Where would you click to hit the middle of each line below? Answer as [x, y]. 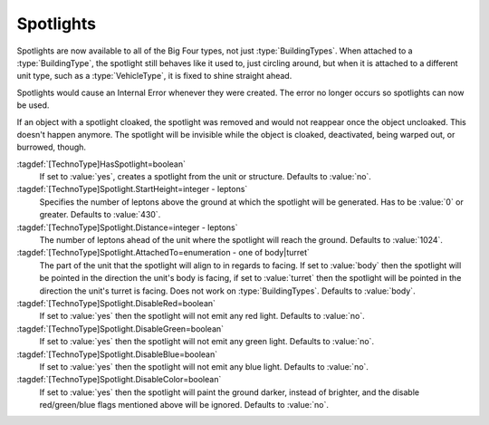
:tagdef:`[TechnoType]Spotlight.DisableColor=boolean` [119, 380]
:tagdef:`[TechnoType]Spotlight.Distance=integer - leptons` [127, 227]
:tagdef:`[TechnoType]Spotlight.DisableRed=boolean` [116, 303]
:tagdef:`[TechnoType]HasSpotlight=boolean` [101, 164]
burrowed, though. [51, 147]
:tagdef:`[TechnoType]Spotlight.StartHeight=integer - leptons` [132, 189]
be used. [33, 105]
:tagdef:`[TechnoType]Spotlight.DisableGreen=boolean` [120, 328]
